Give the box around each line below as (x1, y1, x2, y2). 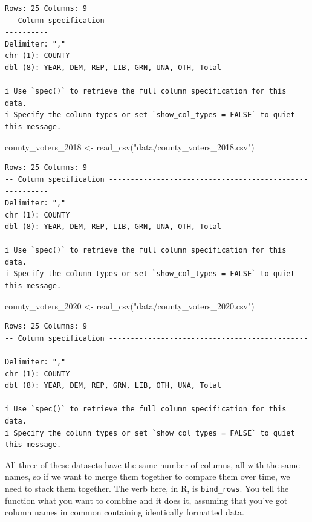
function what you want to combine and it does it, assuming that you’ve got (5, 494, 288, 506)
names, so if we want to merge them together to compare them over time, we (5, 470, 290, 483)
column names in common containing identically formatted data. (5, 506, 245, 518)
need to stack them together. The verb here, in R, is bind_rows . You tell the (5, 482, 289, 494)
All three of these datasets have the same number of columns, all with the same (5, 458, 300, 471)
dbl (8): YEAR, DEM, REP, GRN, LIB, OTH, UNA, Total (5, 381, 221, 390)
